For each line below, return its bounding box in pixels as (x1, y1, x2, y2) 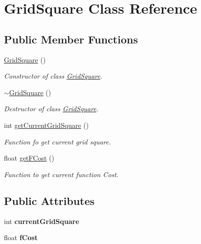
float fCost (4, 232, 38, 243)
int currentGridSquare (4, 216, 79, 226)
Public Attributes (4, 193, 95, 208)
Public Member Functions (4, 31, 138, 46)
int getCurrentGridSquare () (4, 120, 89, 130)
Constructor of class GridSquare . (4, 71, 103, 81)
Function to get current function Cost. (4, 169, 119, 179)
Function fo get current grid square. (4, 136, 111, 146)
